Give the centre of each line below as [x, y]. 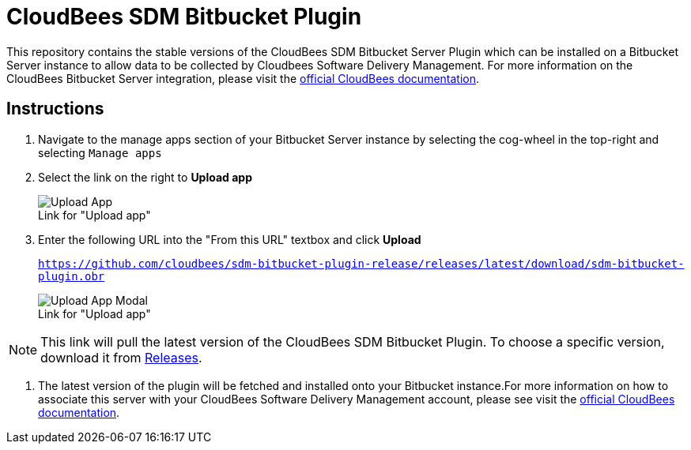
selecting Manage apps [100, 152]
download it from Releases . [121, 357]
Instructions [55, 109]
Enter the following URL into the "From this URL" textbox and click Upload [230, 239]
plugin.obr [72, 276]
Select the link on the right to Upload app [145, 177]
